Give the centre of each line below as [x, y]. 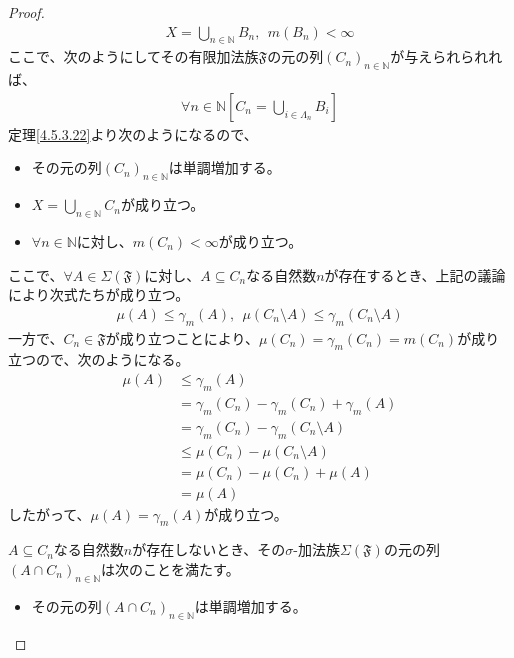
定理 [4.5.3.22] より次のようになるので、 [133, 133]
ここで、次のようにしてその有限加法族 [133, 56]
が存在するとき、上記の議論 [415, 274]
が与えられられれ [446, 56]
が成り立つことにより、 [182, 337]
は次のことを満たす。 [170, 569]
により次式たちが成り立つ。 [99, 294]
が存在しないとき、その [209, 549]
